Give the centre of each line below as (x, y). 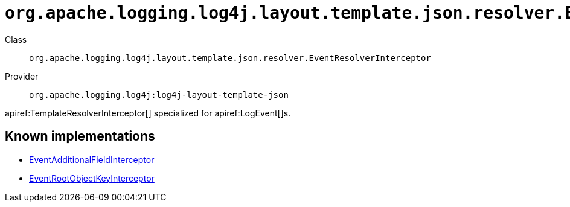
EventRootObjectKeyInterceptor (92, 178)
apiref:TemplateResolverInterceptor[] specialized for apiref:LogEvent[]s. (148, 113)
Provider (22, 76)
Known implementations (80, 136)
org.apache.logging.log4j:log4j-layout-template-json (159, 94)
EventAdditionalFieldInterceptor (92, 159)
